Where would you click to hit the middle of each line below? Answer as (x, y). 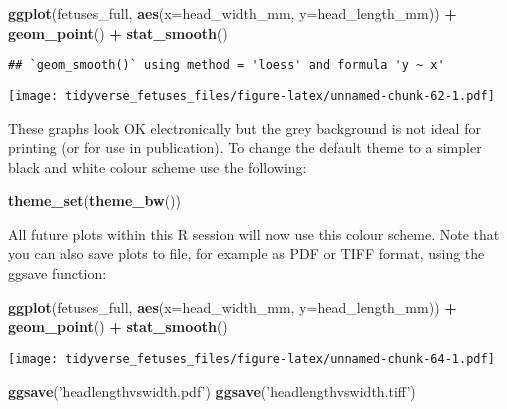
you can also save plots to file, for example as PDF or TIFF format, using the (246, 253)
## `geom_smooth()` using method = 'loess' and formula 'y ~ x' (226, 65)
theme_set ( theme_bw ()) (94, 200)
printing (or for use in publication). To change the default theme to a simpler (245, 147)
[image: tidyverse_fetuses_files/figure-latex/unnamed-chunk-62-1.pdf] (251, 95)
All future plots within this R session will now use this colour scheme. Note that (254, 233)
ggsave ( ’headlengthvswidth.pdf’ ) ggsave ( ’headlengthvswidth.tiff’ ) (212, 390)
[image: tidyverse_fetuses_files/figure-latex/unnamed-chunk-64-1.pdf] (251, 358)
